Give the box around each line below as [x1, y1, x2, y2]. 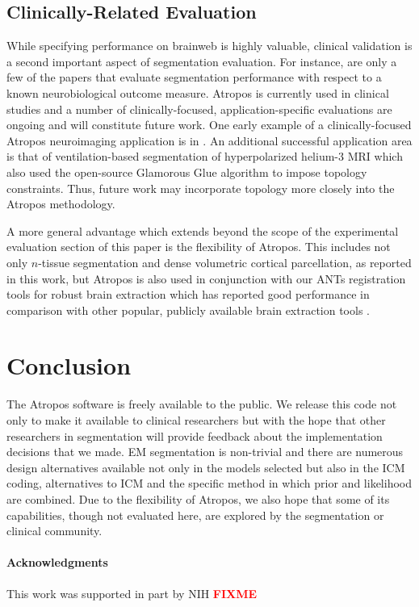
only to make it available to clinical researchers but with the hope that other [6, 412, 386, 429]
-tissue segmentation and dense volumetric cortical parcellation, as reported [38, 253, 412, 270]
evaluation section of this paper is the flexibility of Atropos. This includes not [6, 238, 391, 255]
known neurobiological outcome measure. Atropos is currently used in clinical [6, 84, 389, 101]
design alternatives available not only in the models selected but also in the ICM [6, 458, 405, 475]
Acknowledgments [6, 554, 108, 571]
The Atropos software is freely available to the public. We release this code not [6, 396, 397, 412]
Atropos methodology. [6, 195, 115, 212]
